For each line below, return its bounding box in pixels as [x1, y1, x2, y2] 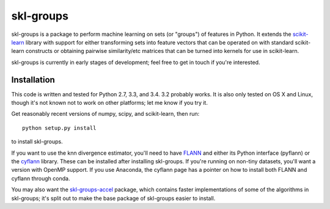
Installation [11, 74, 55, 85]
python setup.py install [22, 124, 97, 131]
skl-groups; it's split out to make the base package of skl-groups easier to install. [11, 194, 216, 202]
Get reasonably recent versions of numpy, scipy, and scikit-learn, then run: [11, 110, 200, 118]
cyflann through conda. [11, 174, 70, 182]
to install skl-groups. [11, 138, 64, 146]
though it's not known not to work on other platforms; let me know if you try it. [11, 99, 208, 107]
